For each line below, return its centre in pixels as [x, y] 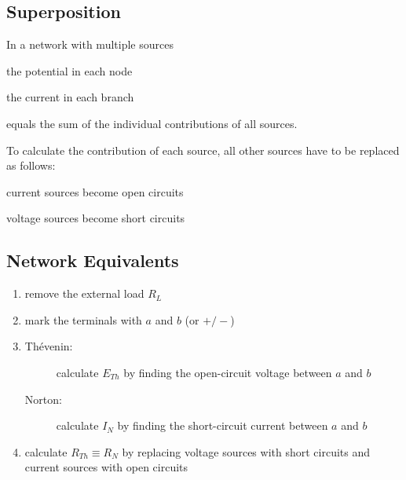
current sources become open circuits [95, 191]
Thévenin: [49, 346]
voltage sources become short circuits [96, 218]
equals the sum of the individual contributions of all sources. [152, 123]
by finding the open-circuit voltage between [228, 372]
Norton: [43, 399]
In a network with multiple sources [90, 44]
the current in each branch [70, 97]
